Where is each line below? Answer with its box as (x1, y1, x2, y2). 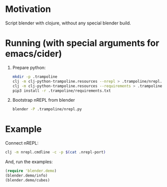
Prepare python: (12, 64, 46, 70)
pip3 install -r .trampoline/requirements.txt (12, 88, 111, 93)
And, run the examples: (5, 159, 53, 165)
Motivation (5, 3, 51, 15)
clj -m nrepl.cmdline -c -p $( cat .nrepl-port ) (5, 150, 106, 155)
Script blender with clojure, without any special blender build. (5, 20, 131, 26)
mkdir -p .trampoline (12, 74, 57, 79)
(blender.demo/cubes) (5, 178, 50, 183)
